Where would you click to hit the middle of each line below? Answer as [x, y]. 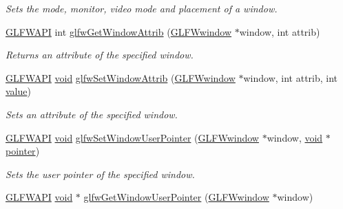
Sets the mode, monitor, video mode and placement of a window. [142, 8]
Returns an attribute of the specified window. [100, 55]
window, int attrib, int [291, 77]
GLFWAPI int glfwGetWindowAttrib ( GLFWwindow [119, 31]
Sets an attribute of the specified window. [92, 114]
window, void [295, 137]
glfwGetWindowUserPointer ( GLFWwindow [176, 197]
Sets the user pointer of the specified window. [100, 174]
